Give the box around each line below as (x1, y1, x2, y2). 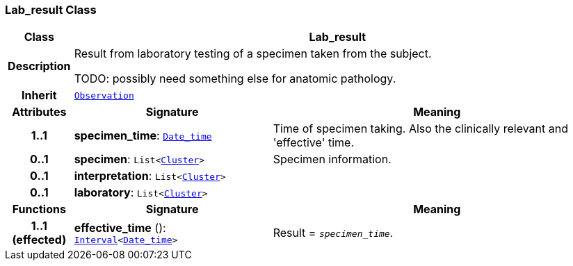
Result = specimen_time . (273, 226, 394, 240)
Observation (74, 90, 134, 101)
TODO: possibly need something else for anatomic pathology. (74, 72, 396, 86)
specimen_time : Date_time (74, 128, 212, 143)
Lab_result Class (5, 3, 97, 17)
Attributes (12, 105, 67, 119)
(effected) (12, 233, 67, 247)
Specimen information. (273, 152, 392, 167)
